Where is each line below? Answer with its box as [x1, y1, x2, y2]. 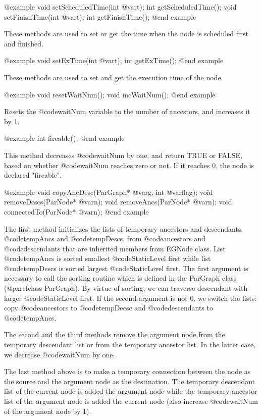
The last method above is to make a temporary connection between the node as [4, 366, 251, 377]
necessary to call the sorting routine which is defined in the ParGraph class [4, 273, 237, 283]
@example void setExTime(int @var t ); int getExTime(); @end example [4, 55, 224, 66]
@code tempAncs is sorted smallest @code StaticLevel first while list [4, 253, 211, 264]
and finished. [4, 38, 43, 48]
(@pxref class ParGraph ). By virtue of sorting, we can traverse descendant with [4, 283, 248, 293]
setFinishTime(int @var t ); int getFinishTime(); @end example [4, 11, 196, 22]
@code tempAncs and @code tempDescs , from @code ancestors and [4, 233, 205, 244]
